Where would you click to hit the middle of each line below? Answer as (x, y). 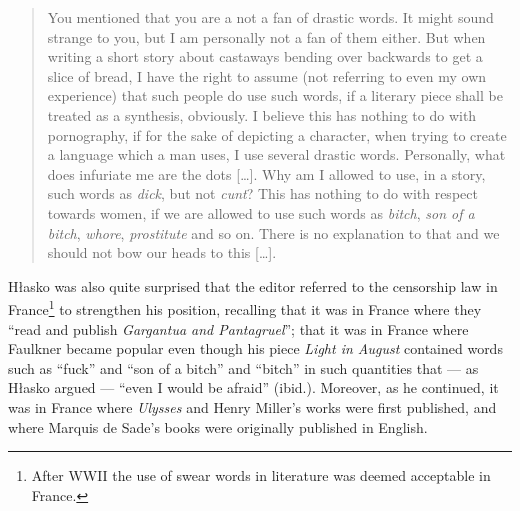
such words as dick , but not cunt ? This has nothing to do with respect (262, 193)
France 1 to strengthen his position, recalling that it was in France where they (245, 307)
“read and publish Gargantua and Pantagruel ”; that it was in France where (238, 328)
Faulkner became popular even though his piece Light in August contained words (255, 348)
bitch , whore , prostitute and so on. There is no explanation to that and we (273, 232)
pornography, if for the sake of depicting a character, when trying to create (277, 134)
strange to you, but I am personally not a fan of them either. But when (266, 36)
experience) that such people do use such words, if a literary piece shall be (275, 95)
